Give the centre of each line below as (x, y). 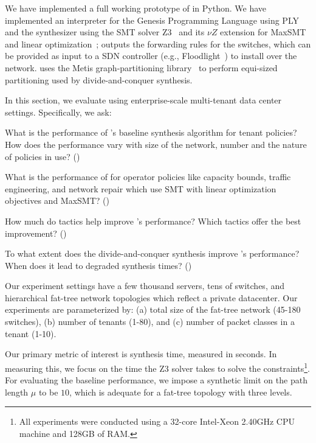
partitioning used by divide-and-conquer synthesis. (99, 79)
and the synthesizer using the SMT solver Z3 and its (105, 32)
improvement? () (36, 233)
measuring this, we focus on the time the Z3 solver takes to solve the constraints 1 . (157, 367)
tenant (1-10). (31, 333)
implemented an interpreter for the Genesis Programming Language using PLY (152, 20)
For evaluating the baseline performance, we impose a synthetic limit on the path (156, 380)
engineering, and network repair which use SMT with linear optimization (141, 188)
